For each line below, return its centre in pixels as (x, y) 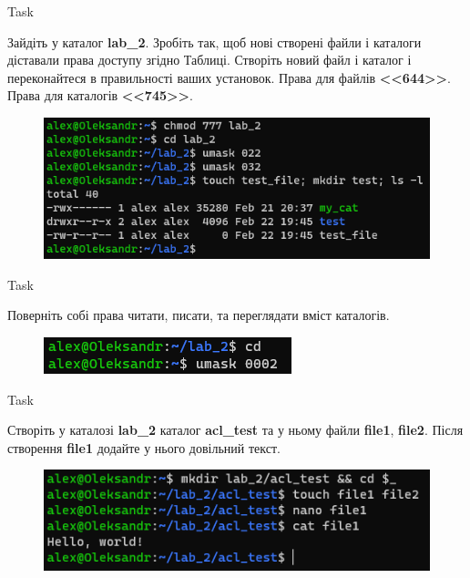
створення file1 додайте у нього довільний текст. (144, 447)
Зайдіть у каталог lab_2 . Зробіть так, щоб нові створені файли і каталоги (215, 41)
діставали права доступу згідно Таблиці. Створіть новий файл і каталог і (209, 60)
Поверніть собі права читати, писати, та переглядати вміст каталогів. (199, 315)
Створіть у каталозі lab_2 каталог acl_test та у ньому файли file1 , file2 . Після (235, 430)
